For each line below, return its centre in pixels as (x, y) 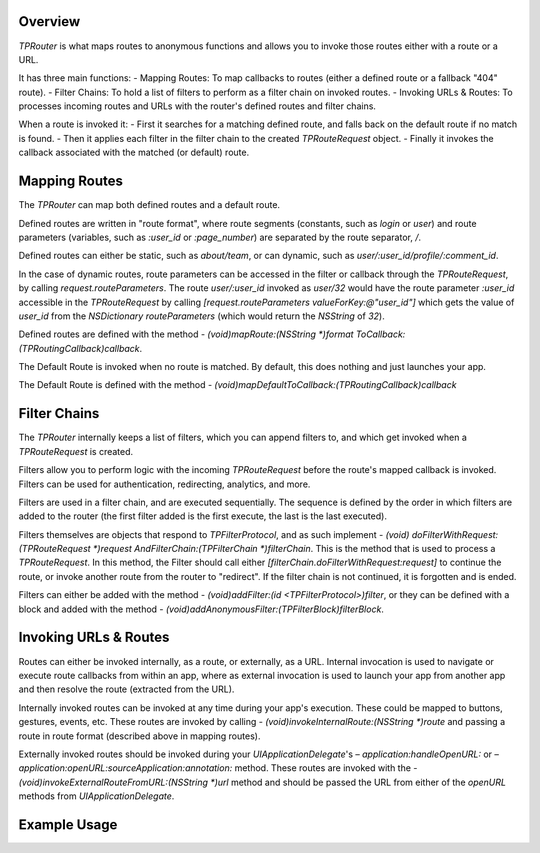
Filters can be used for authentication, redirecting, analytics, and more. (164, 484)
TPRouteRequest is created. (76, 451)
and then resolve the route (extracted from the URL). (126, 689)
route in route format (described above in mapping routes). (139, 736)
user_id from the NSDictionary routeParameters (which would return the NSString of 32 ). (201, 316)
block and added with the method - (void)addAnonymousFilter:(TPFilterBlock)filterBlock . (201, 609)
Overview (49, 21)
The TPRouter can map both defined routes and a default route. (149, 205)
